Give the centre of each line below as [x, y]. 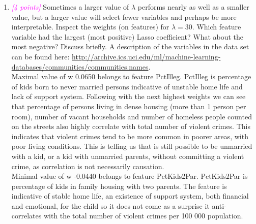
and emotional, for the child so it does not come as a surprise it [110, 205]
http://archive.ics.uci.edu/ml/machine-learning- [146, 56]
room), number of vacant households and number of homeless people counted [132, 116]
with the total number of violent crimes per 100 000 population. [143, 216]
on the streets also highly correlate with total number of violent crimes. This [131, 126]
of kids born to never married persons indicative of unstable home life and [127, 86]
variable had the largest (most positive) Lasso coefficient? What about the [127, 36]
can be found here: [40, 56]
